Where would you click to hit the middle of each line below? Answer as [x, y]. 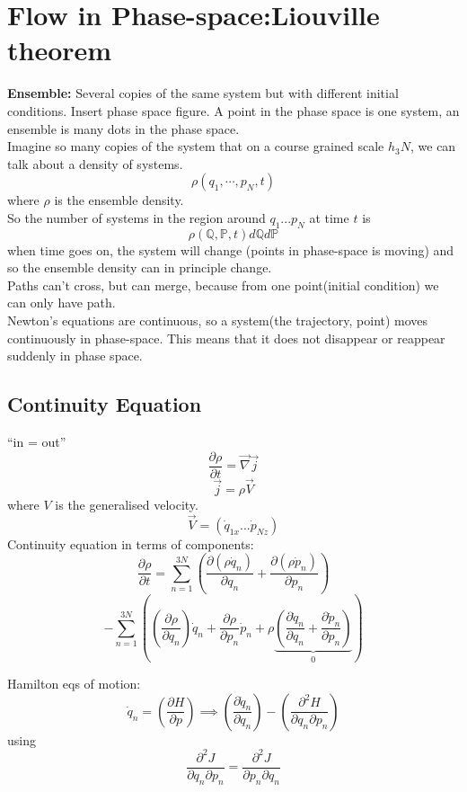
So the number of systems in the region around [137, 217]
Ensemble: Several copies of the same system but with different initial [203, 93]
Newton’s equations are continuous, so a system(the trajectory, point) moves [218, 320]
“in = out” [37, 442]
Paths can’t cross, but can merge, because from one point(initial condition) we [223, 285]
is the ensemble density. [119, 200]
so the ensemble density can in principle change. [140, 267]
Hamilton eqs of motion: [74, 684]
